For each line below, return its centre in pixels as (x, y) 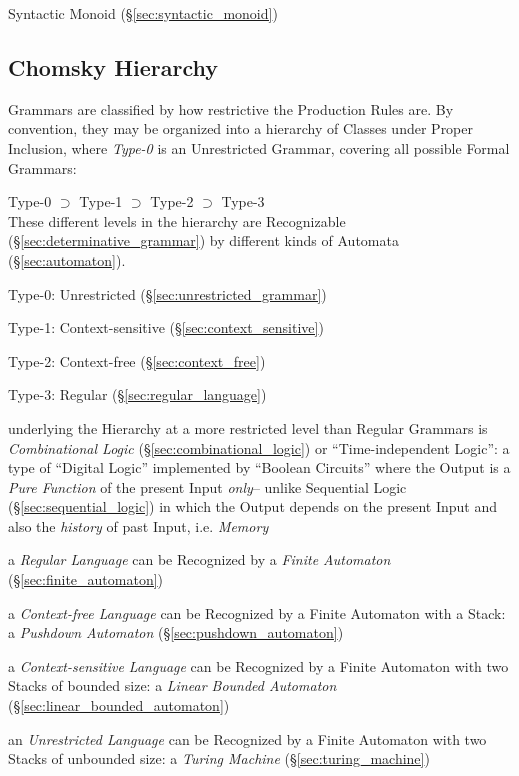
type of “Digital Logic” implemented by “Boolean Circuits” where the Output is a (259, 467)
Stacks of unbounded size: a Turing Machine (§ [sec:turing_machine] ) (219, 758)
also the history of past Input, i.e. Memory (138, 525)
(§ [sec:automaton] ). (67, 259)
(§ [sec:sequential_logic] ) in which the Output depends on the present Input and (253, 506)
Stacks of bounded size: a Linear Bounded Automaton (172, 685)
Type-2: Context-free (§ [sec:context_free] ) (137, 360)
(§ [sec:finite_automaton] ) (86, 579)
